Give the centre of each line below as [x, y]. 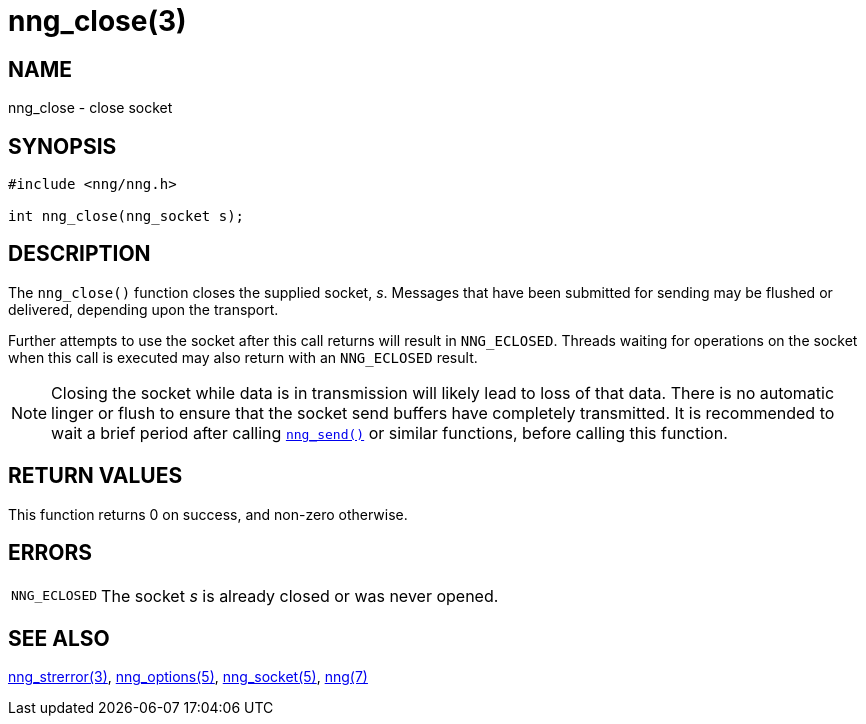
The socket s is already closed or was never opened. [300, 595]
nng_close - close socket [90, 108]
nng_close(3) [97, 21]
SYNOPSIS [62, 146]
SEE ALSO [59, 638]
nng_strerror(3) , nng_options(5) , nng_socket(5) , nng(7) [188, 677]
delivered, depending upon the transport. [143, 309]
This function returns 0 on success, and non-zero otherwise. [208, 514]
